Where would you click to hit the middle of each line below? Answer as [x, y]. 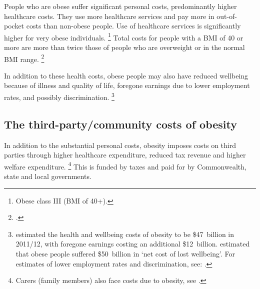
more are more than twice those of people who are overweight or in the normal [124, 47]
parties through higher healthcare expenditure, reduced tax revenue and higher [125, 155]
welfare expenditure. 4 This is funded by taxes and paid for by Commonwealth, [125, 165]
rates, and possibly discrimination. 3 [59, 96]
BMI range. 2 [24, 58]
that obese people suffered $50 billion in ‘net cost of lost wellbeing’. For [125, 253]
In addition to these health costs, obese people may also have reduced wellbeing [126, 75]
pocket [14, 26]
